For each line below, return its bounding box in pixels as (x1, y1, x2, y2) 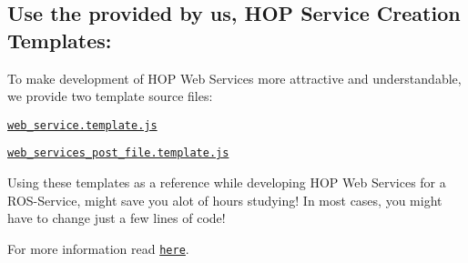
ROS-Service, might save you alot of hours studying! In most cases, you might (7, 190, 443, 209)
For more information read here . (7, 238, 189, 258)
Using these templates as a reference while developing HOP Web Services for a (7, 173, 446, 192)
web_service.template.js (7, 118, 158, 132)
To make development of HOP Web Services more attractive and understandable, (7, 68, 462, 87)
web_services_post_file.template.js (7, 147, 229, 160)
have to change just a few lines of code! (7, 208, 226, 228)
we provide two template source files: (7, 86, 213, 106)
